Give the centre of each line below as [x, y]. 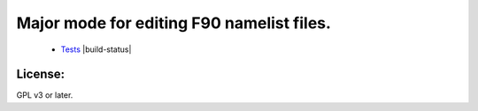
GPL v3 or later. [45, 95]
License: [41, 74]
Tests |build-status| [96, 49]
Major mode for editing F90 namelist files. [174, 23]
